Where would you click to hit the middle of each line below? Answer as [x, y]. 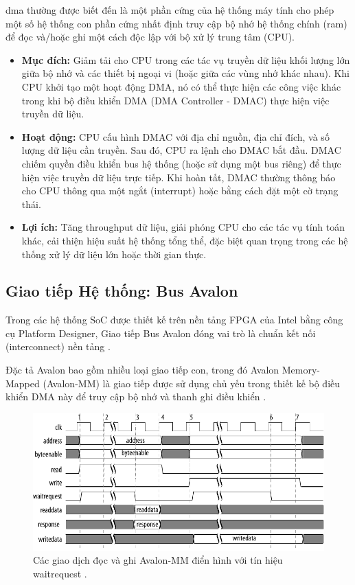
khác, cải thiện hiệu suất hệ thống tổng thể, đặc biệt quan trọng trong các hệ [185, 240]
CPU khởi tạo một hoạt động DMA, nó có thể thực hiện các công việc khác [181, 86]
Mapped [23, 383]
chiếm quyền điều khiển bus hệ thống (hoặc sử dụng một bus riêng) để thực [181, 163]
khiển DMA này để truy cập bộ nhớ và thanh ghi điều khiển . [136, 397]
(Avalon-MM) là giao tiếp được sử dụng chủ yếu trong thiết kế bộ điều [192, 383]
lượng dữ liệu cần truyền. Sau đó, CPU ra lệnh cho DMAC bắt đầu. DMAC [181, 150]
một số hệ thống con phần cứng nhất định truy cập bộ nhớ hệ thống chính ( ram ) [176, 23]
